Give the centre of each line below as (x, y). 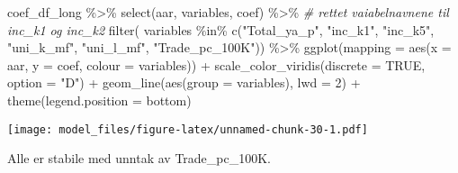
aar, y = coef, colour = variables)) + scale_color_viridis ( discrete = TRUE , (216, 64)
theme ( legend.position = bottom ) (99, 100)
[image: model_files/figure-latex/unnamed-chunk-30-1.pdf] (188, 129)
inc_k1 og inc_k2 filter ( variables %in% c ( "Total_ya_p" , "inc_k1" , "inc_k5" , (221, 29)
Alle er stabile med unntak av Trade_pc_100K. (139, 158)
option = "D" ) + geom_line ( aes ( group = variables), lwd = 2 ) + (184, 82)
